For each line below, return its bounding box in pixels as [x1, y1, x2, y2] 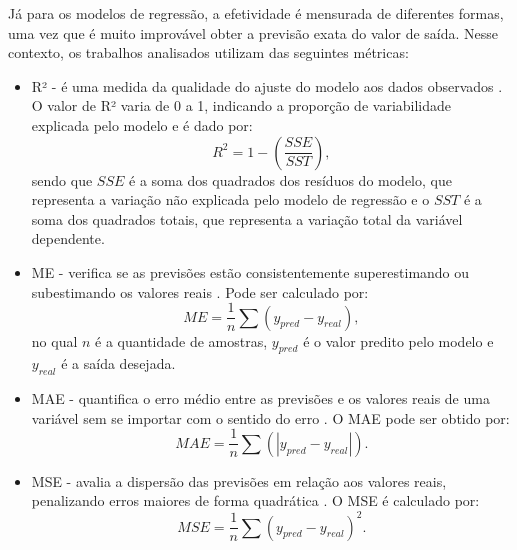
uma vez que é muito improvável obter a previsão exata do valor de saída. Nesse [8, 22, 498, 43]
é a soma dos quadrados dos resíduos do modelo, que [129, 169, 452, 190]
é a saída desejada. [61, 353, 176, 374]
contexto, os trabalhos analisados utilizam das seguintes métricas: [8, 42, 409, 63]
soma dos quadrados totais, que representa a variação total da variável [31, 208, 463, 229]
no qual [31, 330, 78, 351]
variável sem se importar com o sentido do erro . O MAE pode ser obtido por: [31, 407, 510, 428]
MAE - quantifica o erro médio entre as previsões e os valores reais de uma [31, 388, 490, 409]
